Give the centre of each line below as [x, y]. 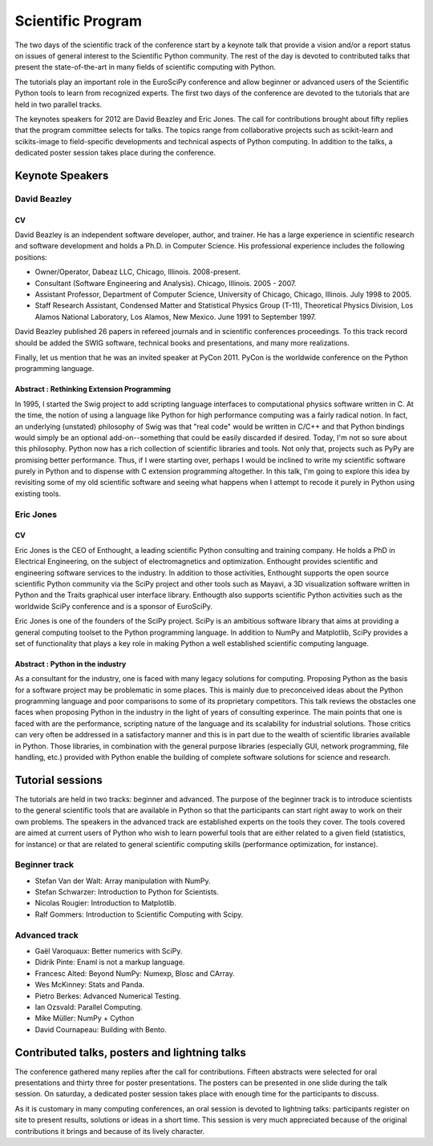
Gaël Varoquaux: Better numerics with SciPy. [109, 950]
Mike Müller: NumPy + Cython [85, 1019]
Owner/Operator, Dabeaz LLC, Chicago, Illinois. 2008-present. [138, 272]
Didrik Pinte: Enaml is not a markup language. [110, 962]
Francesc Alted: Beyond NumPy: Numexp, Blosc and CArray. [135, 973]
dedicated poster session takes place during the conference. [115, 153]
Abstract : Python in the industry [71, 664]
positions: [31, 257]
